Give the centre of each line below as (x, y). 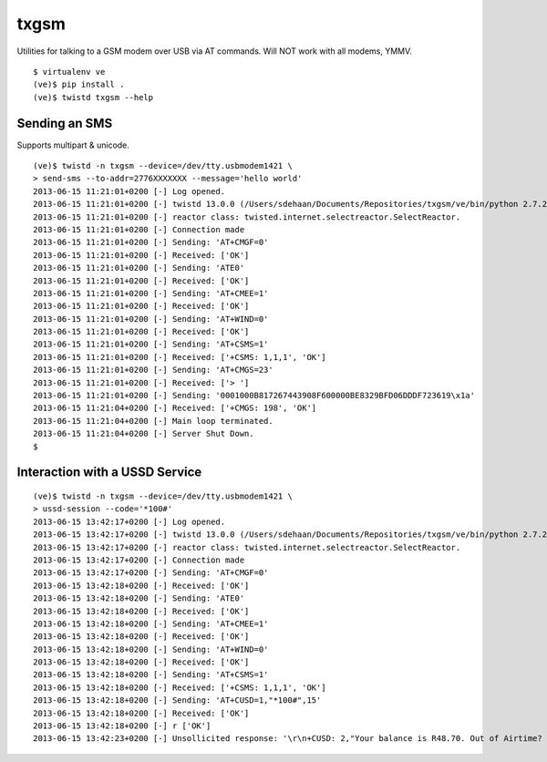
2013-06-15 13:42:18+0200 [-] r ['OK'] (122, 726)
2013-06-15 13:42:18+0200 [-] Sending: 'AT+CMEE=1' (151, 623)
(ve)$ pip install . (79, 85)
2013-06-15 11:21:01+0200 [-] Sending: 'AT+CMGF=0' (151, 242)
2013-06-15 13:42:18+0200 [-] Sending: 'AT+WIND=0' (151, 649)
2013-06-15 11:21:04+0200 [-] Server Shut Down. (144, 434)
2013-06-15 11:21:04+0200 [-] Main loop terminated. (153, 421)
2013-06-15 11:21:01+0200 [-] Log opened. (129, 191)
